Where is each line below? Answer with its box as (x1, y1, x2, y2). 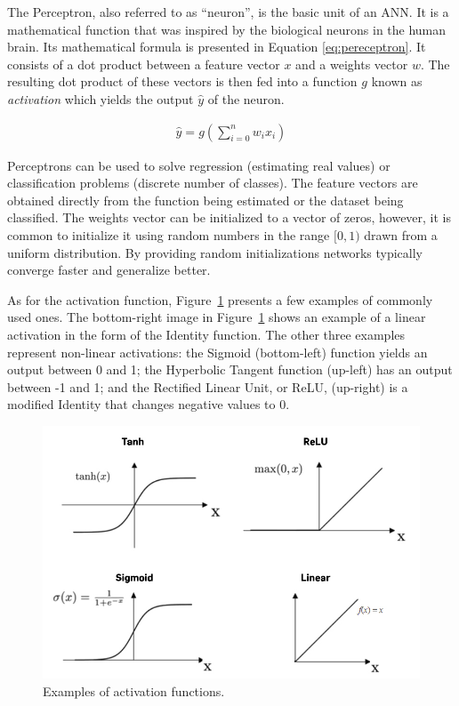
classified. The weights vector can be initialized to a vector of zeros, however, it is (7, 208, 452, 227)
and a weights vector (295, 54, 408, 73)
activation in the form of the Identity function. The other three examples (7, 325, 406, 343)
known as (371, 72, 423, 91)
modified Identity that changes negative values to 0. (7, 395, 290, 413)
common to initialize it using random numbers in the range (7, 225, 330, 244)
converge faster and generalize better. (7, 261, 211, 279)
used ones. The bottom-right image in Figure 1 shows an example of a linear (7, 308, 426, 326)
